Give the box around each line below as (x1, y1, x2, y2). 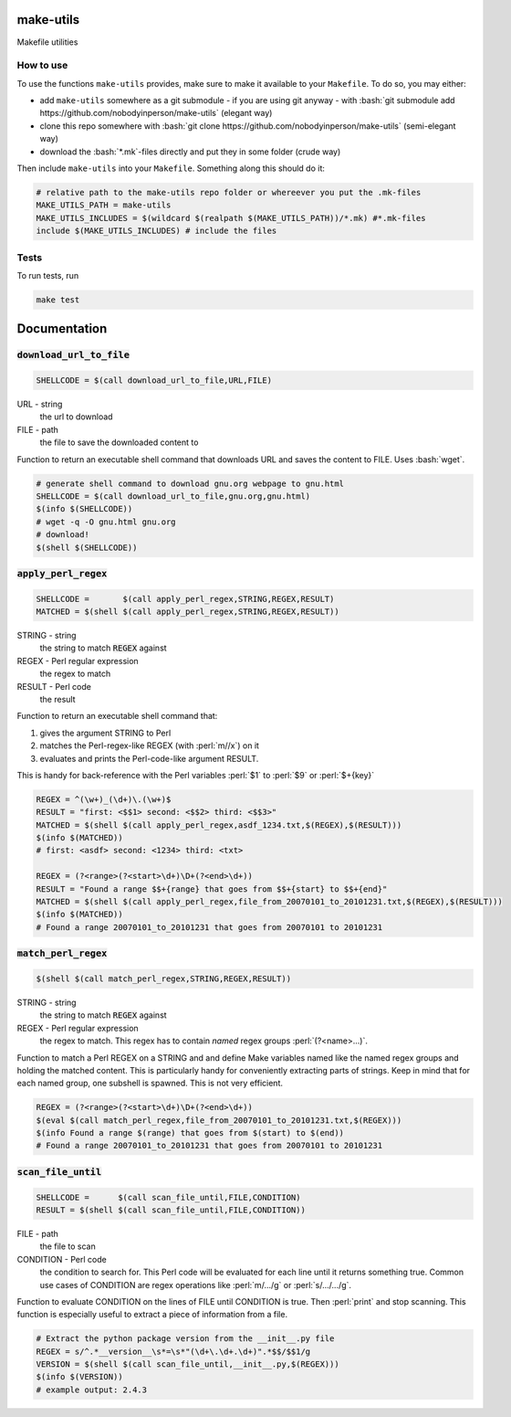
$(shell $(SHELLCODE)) (36, 542, 138, 553)
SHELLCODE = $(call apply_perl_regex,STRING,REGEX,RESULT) (36, 594, 335, 604)
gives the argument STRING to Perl (39, 727, 172, 738)
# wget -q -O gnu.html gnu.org (36, 516, 177, 527)
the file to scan (39, 1241, 96, 1252)
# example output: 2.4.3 (36, 1384, 148, 1395)
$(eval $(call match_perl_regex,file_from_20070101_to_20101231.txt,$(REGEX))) (36, 1115, 402, 1126)
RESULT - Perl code (16, 681, 91, 692)
